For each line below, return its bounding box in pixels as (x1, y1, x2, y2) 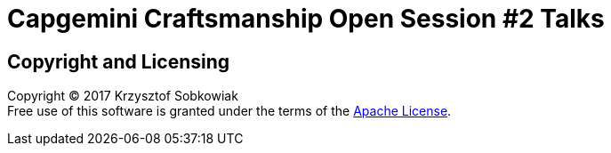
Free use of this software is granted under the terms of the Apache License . (7, 103, 452, 119)
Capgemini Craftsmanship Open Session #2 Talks (7, 4, 605, 34)
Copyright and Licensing (7, 50, 230, 73)
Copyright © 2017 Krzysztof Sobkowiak (7, 88, 238, 104)
